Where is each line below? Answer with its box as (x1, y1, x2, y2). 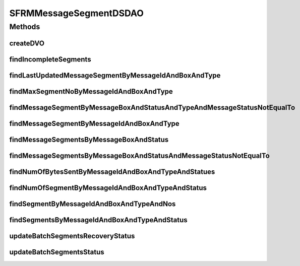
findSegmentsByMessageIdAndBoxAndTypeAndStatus (9, 216, 188, 224)
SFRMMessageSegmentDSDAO (9, 8, 144, 19)
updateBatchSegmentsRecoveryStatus (9, 232, 135, 240)
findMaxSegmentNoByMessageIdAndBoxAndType (9, 87, 173, 96)
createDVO (9, 39, 45, 47)
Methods (9, 22, 40, 31)
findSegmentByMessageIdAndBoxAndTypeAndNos (9, 199, 176, 208)
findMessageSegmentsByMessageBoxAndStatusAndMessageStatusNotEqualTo (9, 151, 270, 160)
